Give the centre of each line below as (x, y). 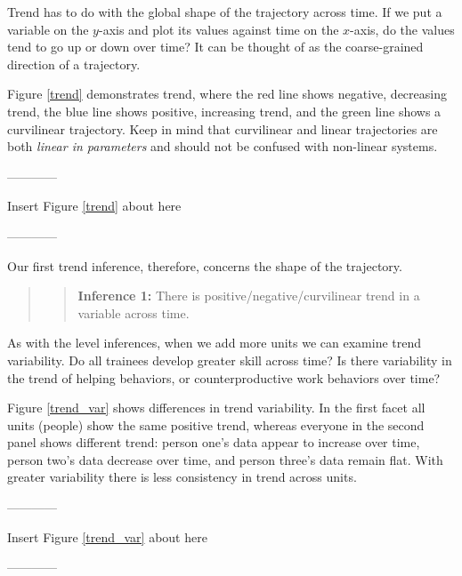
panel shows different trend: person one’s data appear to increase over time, (214, 442)
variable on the (48, 29)
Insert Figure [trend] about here (94, 206)
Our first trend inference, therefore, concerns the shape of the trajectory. (205, 265)
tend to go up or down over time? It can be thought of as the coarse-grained (215, 47)
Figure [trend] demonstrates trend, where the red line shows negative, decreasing (227, 94)
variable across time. (134, 312)
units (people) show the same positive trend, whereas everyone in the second (216, 424)
